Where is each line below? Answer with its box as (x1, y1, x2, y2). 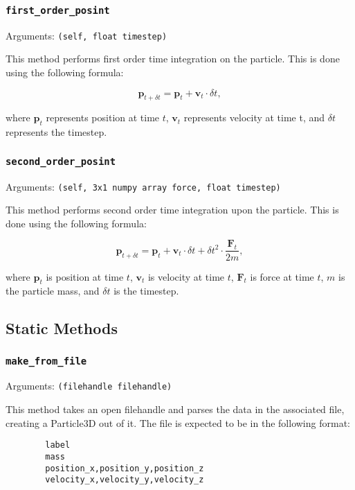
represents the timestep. (6, 125, 107, 139)
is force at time (250, 269, 314, 283)
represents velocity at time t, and (183, 110, 325, 125)
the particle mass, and (6, 283, 100, 298)
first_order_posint (6, 4, 110, 16)
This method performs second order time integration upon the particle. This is (6, 202, 339, 217)
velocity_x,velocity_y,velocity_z (45, 475, 204, 485)
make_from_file (6, 355, 87, 367)
